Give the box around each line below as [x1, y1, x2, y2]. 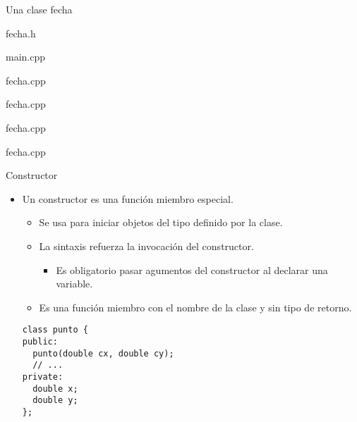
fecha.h [6, 25, 36, 40]
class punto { [22, 325, 88, 335]
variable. [56, 276, 93, 291]
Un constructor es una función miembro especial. [22, 191, 234, 206]
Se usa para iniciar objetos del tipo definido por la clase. [39, 215, 283, 230]
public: [22, 336, 58, 347]
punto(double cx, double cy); [32, 348, 174, 359]
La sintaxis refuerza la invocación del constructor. [39, 238, 254, 253]
